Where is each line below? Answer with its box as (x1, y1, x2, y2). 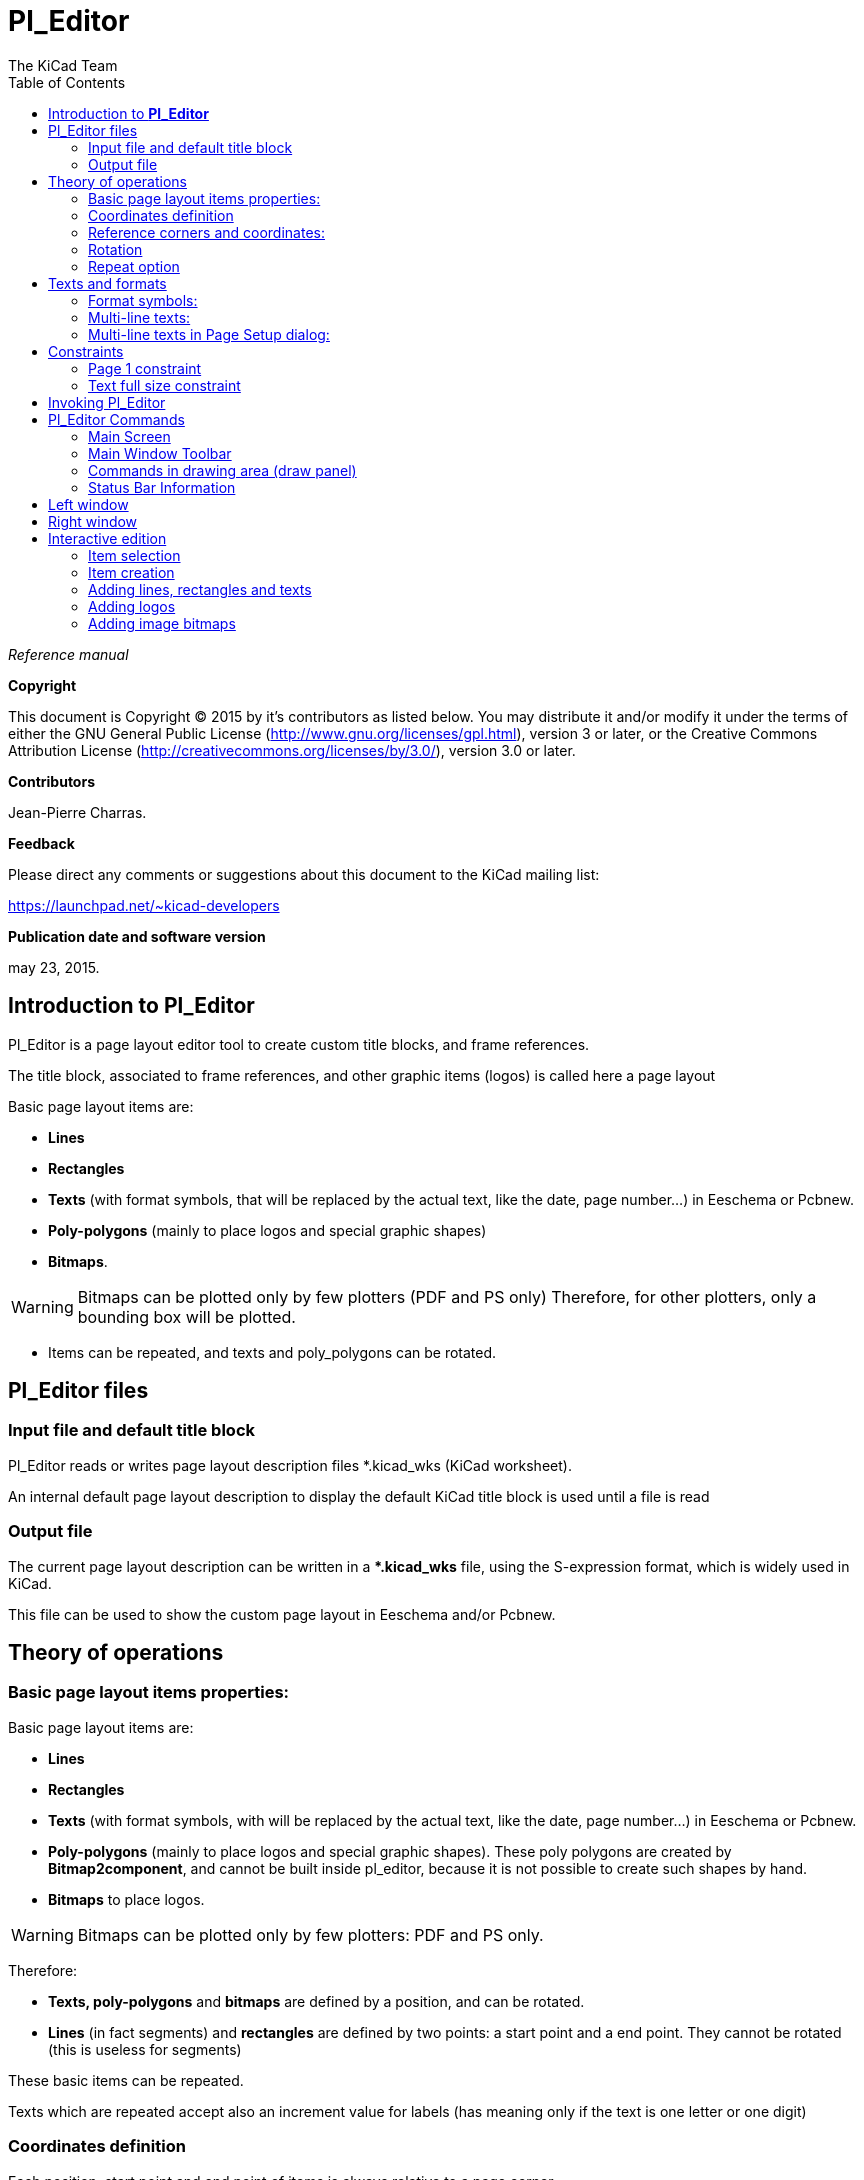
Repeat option (88, 257, 180, 275)
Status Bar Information (88, 478, 236, 496)
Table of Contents (8, 73, 126, 91)
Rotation (88, 240, 143, 258)
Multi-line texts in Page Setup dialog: (88, 325, 330, 343)
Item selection (88, 546, 181, 564)
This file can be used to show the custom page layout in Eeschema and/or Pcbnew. (8, 1605, 556, 1623)
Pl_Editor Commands (48, 410, 185, 428)
